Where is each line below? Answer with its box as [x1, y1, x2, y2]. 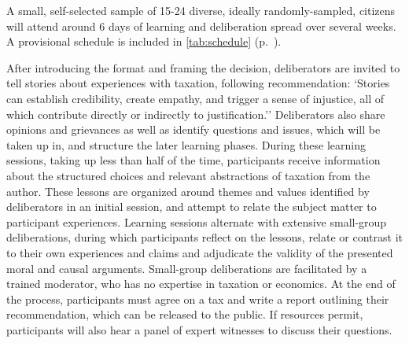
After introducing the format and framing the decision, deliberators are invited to [6, 59, 400, 76]
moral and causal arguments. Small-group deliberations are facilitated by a [6, 260, 367, 276]
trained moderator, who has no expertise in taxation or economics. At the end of [6, 275, 396, 292]
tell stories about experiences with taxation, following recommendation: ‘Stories [6, 75, 390, 91]
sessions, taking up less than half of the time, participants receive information [6, 152, 381, 168]
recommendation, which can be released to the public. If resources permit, [6, 306, 363, 323]
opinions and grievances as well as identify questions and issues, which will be [6, 121, 381, 138]
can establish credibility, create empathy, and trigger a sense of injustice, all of [6, 90, 385, 106]
